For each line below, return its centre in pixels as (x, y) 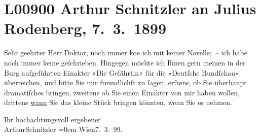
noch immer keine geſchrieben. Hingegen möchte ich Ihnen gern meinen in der (125, 62)
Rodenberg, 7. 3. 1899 (85, 28)
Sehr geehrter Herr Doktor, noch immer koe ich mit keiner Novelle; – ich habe (126, 53)
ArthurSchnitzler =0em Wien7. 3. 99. (63, 129)
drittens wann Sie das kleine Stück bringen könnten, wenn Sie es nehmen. (118, 102)
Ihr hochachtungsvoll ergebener (52, 119)
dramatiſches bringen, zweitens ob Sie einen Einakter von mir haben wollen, (122, 92)
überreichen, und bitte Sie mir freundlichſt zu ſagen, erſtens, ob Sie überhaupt (125, 82)
